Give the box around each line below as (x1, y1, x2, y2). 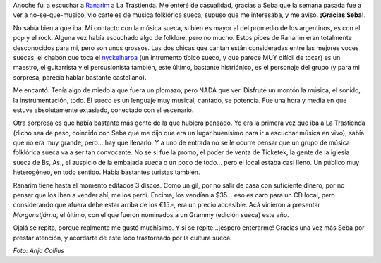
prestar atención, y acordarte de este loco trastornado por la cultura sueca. (13, 233, 232, 242)
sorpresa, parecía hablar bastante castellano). (13, 73, 147, 81)
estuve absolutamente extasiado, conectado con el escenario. (13, 106, 194, 114)
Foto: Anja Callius (13, 246, 65, 255)
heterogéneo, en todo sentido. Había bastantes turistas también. (13, 168, 200, 176)
